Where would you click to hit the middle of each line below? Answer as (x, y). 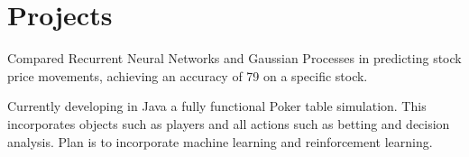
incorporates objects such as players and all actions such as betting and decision (229, 123)
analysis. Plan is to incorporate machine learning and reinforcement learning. (220, 141)
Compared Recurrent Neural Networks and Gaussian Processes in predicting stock (234, 58)
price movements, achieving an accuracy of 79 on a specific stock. (188, 75)
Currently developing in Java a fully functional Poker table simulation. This (217, 106)
